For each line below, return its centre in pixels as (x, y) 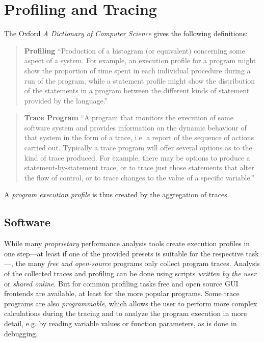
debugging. (21, 333)
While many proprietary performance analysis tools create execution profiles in (127, 243)
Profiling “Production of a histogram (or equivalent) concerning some (135, 50)
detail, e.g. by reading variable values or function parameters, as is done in (121, 323)
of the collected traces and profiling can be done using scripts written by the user (130, 273)
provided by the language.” (66, 100)
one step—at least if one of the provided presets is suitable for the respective (124, 253)
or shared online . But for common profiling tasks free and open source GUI (121, 283)
